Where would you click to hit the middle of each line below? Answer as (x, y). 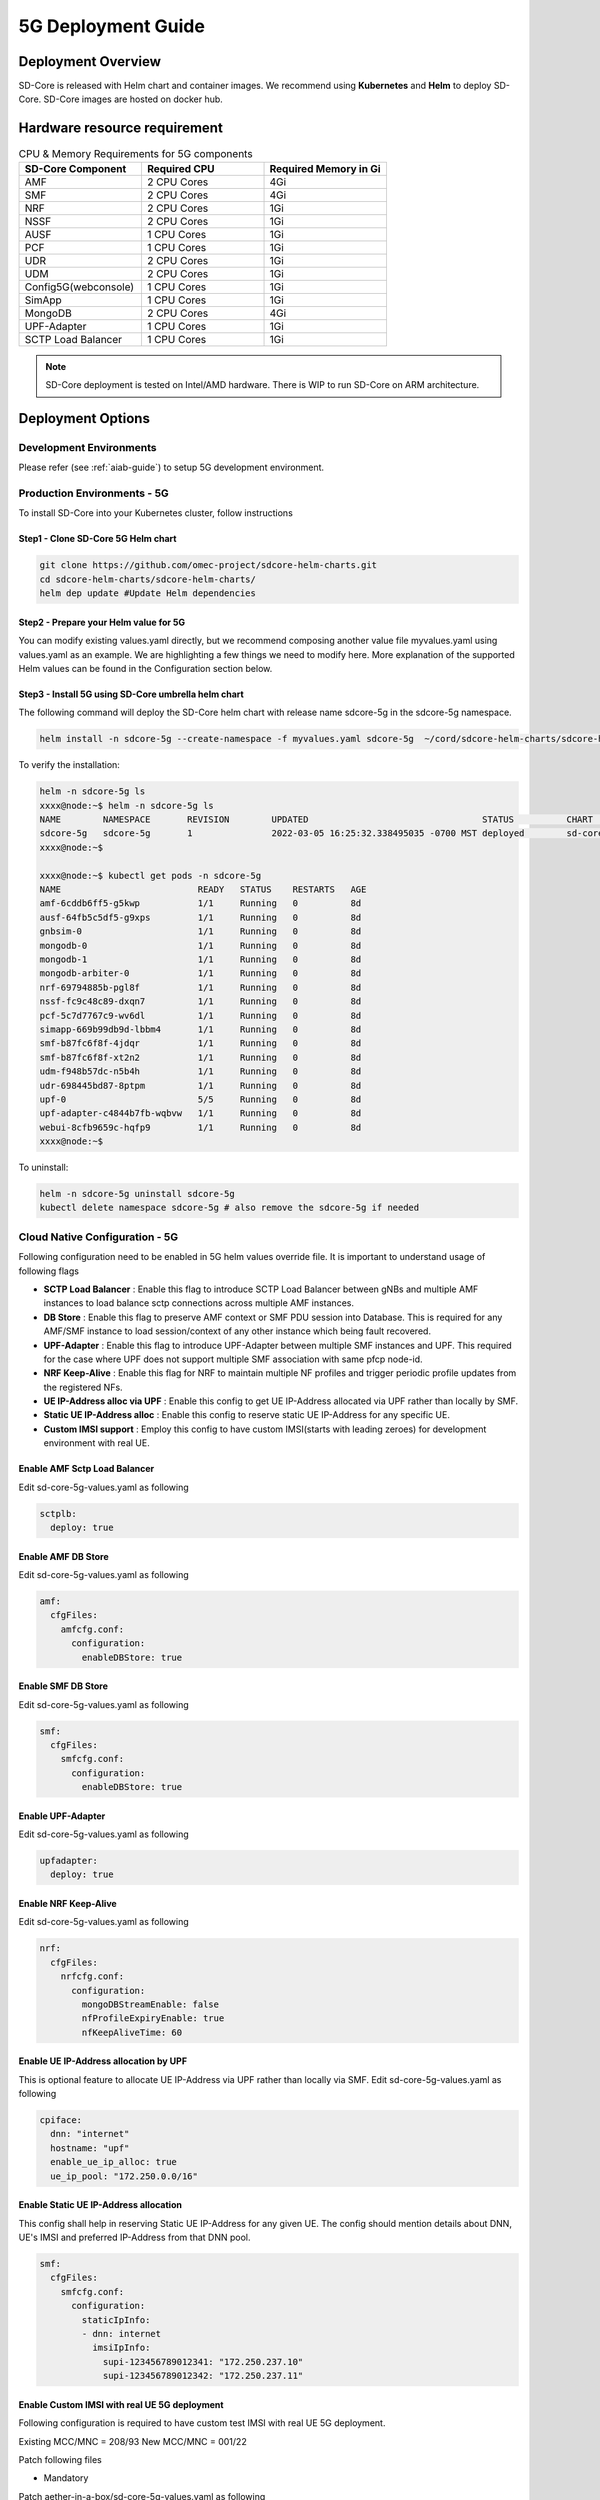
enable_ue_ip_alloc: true (113, 2162)
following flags (49, 1271)
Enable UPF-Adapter (62, 1816)
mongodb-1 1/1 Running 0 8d (200, 959)
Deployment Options (84, 418)
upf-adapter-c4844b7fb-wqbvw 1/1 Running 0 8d (200, 1113)
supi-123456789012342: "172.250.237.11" (203, 2376)
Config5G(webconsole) (79, 287)
